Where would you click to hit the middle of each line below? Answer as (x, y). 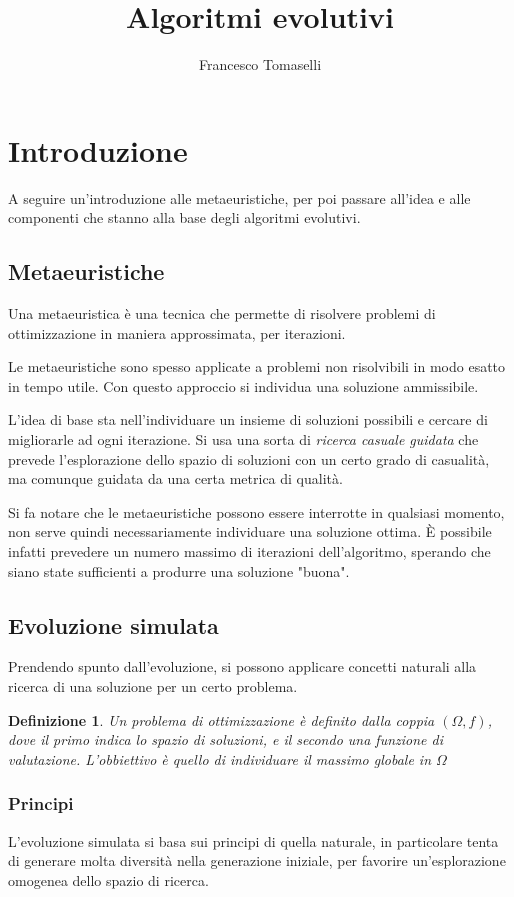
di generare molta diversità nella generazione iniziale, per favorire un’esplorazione (257, 860)
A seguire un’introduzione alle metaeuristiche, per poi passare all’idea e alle (239, 197)
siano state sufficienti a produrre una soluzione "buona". (179, 570)
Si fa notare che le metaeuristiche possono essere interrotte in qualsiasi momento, (256, 511)
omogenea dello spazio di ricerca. (108, 879)
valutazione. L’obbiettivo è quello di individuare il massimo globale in (220, 758)
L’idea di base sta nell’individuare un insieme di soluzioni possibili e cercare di (248, 419)
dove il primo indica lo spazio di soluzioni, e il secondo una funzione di (225, 739)
